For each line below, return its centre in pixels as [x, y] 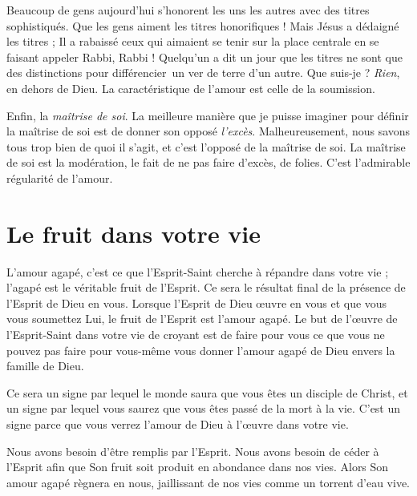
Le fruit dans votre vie [134, 233]
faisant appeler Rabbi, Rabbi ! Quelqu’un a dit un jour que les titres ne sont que [204, 56]
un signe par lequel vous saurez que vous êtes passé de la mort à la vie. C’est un [204, 408]
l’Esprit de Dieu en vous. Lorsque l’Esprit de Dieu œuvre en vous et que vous [197, 302]
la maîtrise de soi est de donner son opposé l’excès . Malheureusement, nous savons [208, 131]
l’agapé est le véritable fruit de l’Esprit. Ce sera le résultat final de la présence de [206, 287]
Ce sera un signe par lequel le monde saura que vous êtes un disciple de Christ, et [207, 392]
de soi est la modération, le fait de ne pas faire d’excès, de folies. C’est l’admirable [208, 162]
